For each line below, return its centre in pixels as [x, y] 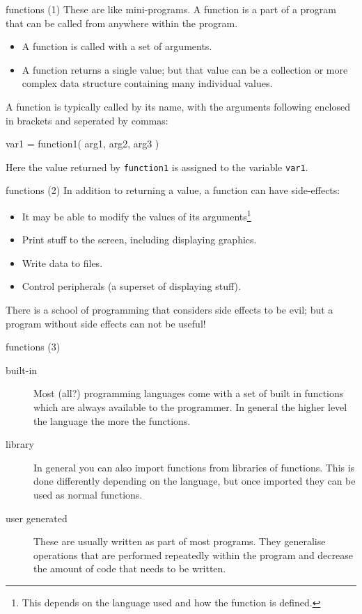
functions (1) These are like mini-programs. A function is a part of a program [171, 9]
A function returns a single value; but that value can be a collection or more [185, 69]
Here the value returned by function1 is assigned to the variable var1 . [157, 167]
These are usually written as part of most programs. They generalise [180, 541]
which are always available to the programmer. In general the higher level [190, 407]
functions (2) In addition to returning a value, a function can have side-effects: [173, 190]
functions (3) [33, 347]
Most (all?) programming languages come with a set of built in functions [189, 393]
